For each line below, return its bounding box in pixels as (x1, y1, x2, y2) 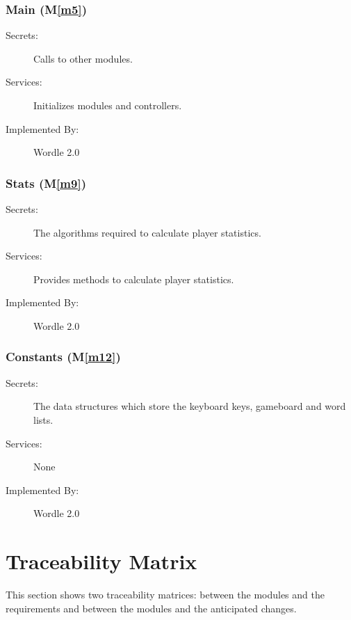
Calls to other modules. (33, 51, 133, 65)
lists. (33, 412, 54, 427)
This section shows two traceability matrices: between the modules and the (6, 587, 325, 602)
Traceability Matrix (6, 547, 197, 575)
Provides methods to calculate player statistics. (33, 271, 234, 286)
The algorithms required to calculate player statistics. (33, 225, 261, 239)
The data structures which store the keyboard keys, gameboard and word (33, 399, 346, 413)
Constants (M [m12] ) (6, 348, 121, 365)
